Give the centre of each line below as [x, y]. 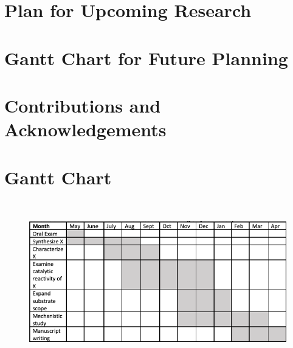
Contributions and [83, 105]
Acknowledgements [85, 129]
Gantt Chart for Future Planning [146, 57]
